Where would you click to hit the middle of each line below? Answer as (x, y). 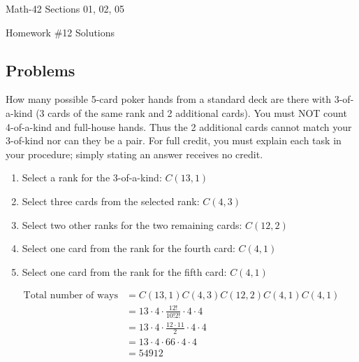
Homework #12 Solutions (60, 32)
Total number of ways (71, 296)
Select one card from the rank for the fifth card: (124, 271)
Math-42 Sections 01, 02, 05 (65, 8)
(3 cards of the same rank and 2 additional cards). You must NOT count (191, 112)
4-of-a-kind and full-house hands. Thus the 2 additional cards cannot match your (179, 126)
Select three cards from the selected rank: (111, 201)
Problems (41, 70)
